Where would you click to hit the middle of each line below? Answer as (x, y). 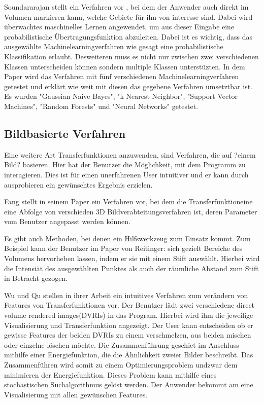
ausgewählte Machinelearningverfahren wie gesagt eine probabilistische (114, 46)
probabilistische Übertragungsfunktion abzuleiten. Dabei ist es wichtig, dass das (128, 36)
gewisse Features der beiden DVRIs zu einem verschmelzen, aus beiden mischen (128, 335)
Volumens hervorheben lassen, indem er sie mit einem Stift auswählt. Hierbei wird (132, 258)
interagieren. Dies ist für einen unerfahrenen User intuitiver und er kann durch (126, 174)
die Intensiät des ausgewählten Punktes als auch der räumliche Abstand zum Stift (131, 268)
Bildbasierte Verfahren (65, 133)
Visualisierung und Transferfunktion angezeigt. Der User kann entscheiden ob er (129, 325)
